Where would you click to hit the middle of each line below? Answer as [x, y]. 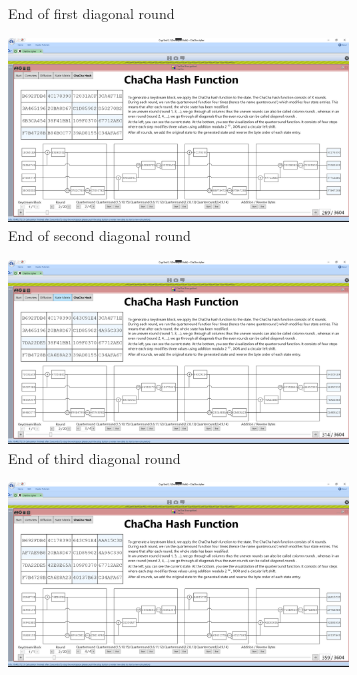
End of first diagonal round [91, 13]
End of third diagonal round [94, 457]
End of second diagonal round [99, 235]
